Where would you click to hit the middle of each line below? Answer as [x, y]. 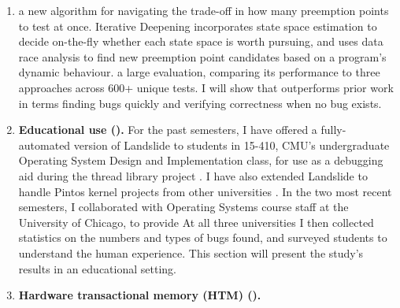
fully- [333, 130]
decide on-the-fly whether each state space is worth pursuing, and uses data [201, 41]
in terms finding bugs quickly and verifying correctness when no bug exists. [200, 103]
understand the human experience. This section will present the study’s [191, 252]
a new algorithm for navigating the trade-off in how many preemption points [204, 10]
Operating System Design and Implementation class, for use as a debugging [201, 160]
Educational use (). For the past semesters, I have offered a [168, 130]
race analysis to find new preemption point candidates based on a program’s [202, 56]
